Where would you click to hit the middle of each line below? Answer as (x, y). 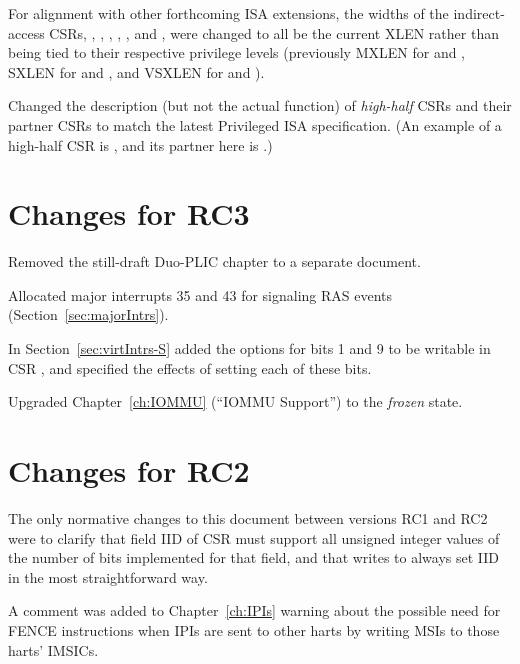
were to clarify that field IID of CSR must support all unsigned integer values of (254, 537)
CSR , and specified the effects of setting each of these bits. (190, 367)
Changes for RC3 (129, 213)
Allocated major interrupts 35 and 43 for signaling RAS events (200, 294)
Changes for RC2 (129, 470)
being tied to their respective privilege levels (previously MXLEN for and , (237, 52)
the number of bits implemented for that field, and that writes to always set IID (253, 557)
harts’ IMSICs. (53, 649)
